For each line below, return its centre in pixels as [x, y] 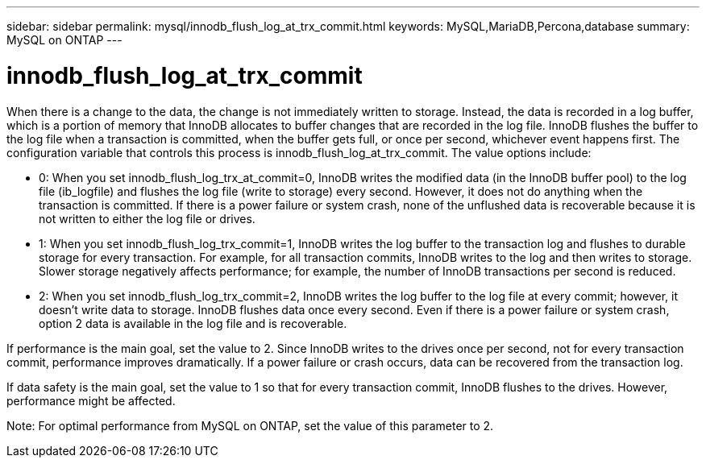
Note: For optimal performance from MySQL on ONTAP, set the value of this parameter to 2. [250, 425]
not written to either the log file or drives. [147, 218]
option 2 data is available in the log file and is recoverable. [193, 323]
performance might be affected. [91, 400]
